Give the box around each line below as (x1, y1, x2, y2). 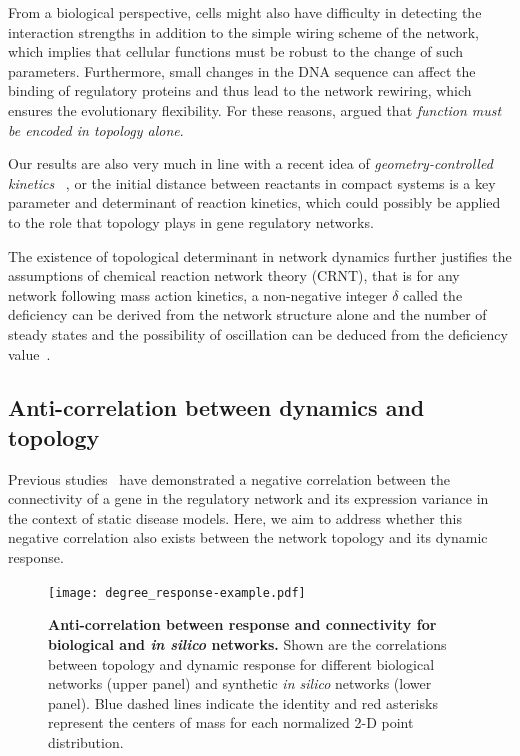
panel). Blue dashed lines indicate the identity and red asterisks (48, 692, 438, 713)
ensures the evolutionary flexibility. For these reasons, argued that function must (8, 99, 502, 120)
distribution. (48, 731, 124, 752)
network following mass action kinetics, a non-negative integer (8, 284, 388, 305)
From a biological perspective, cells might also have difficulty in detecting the (8, 2, 482, 22)
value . (8, 343, 51, 364)
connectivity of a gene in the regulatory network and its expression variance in (8, 488, 489, 509)
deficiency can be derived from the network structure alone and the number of (8, 304, 487, 325)
